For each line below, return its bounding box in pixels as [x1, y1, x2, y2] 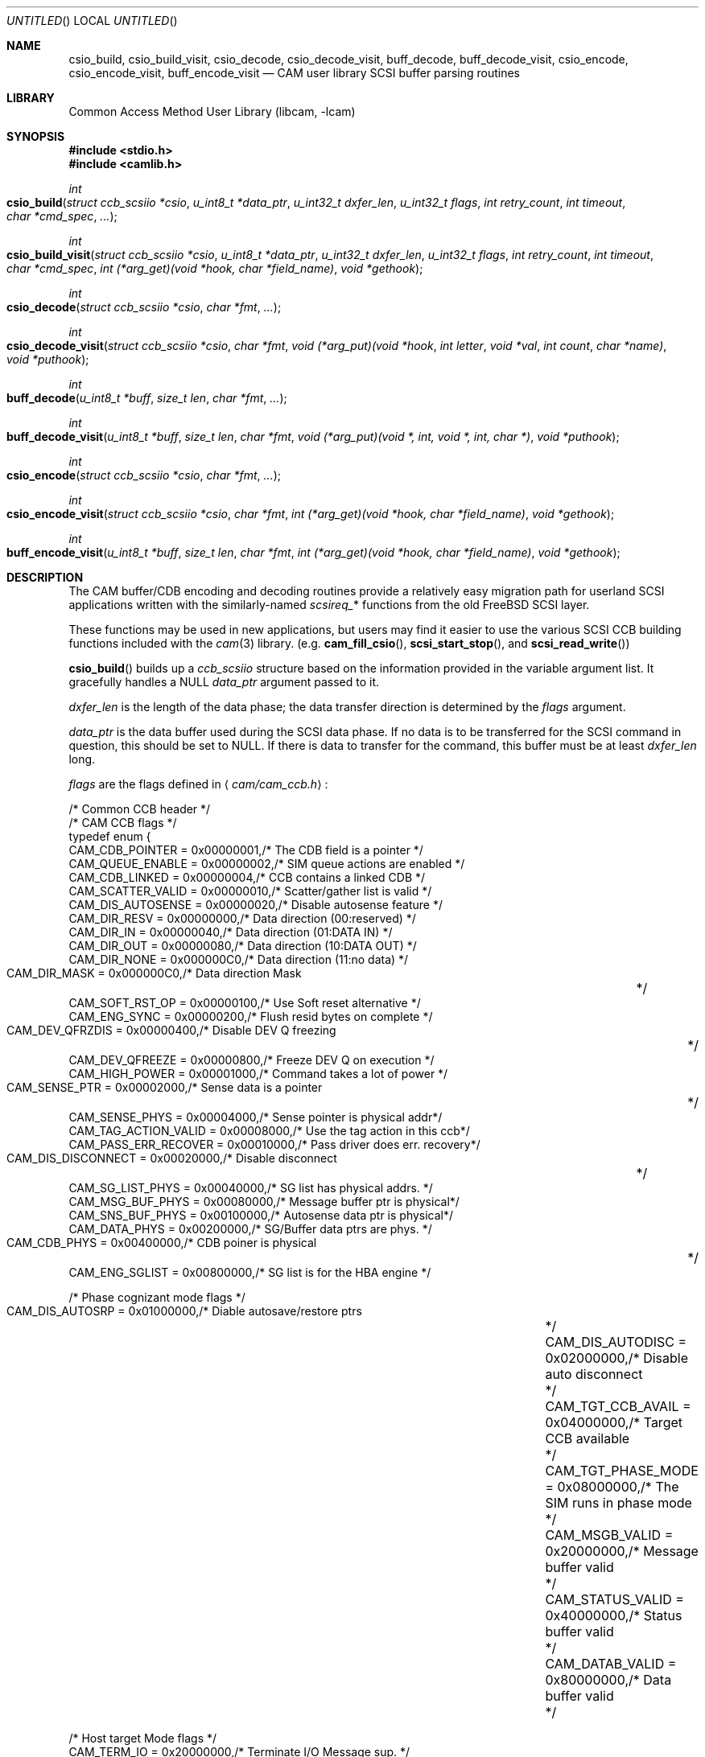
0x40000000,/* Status [545, 1607, 682, 1623]
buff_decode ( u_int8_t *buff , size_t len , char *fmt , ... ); [6, 391, 287, 405]
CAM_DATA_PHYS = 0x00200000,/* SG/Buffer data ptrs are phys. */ [68, 1222, 432, 1236]
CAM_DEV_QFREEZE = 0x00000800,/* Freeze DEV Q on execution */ [68, 1053, 435, 1067]
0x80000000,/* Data [545, 1672, 672, 1688]
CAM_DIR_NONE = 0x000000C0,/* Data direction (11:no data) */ [68, 953, 409, 966]
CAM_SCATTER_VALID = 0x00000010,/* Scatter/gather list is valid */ [68, 884, 432, 898]
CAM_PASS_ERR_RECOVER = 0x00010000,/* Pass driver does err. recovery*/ [68, 1138, 480, 1151]
